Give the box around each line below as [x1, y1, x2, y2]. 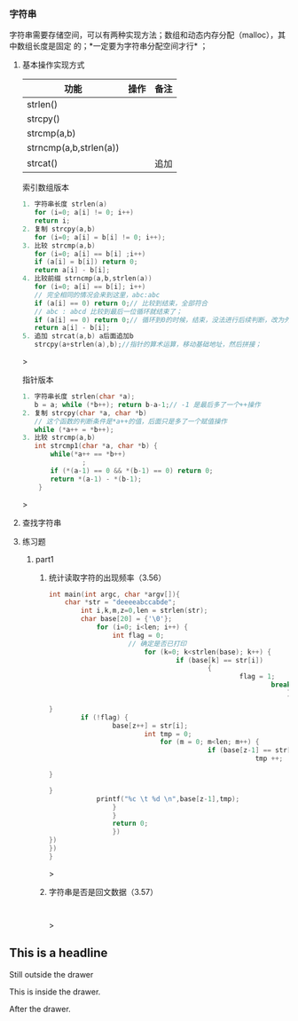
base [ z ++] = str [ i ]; [112, 721, 189, 730]
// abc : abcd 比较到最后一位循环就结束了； [34, 307, 183, 316]
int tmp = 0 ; [144, 729, 192, 738]
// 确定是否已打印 [128, 639, 187, 648]
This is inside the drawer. [9, 986, 101, 997]
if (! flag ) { [80, 712, 129, 722]
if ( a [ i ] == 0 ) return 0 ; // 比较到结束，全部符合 [34, 299, 208, 308]
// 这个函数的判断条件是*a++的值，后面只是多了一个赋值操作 [34, 417, 228, 426]
